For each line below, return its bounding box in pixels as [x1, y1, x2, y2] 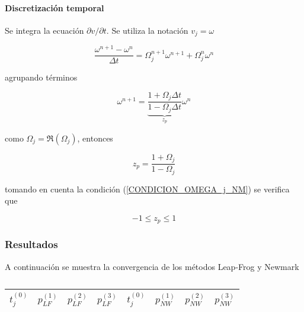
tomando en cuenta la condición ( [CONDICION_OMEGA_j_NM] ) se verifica [5, 182, 290, 195]
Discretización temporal [5, 1, 104, 14]
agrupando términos [5, 71, 78, 83]
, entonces [77, 131, 113, 144]
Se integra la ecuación [5, 24, 84, 36]
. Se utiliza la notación [106, 24, 188, 36]
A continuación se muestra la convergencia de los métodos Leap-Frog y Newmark [5, 260, 299, 272]
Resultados [5, 237, 58, 252]
